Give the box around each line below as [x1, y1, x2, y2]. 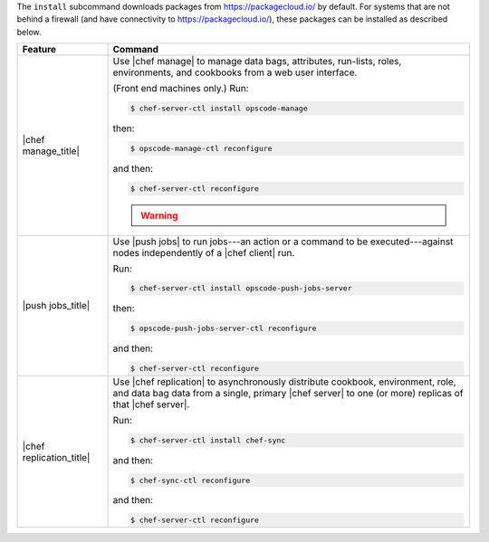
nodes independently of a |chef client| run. [112, 246, 295, 259]
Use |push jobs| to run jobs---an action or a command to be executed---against [112, 235, 454, 248]
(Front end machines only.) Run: [112, 82, 249, 95]
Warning [140, 209, 178, 222]
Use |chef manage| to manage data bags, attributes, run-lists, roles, [112, 55, 402, 68]
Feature [22, 43, 57, 56]
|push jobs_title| [22, 300, 91, 312]
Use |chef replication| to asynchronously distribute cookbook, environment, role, [112, 376, 456, 388]
